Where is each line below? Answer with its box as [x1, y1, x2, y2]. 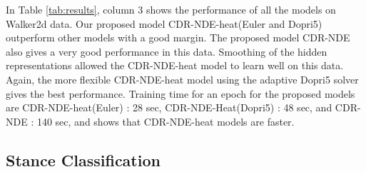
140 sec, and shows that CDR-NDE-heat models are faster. [36, 113, 295, 128]
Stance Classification [6, 148, 161, 171]
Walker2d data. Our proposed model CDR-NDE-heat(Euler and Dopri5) [6, 16, 322, 31]
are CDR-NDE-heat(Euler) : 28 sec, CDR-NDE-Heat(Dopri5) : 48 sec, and [6, 100, 332, 115]
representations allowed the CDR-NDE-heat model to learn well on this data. [6, 58, 344, 73]
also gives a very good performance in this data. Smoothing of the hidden [6, 44, 327, 59]
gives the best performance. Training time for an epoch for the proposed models [6, 86, 355, 101]
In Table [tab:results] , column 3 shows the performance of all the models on [6, 2, 336, 16]
